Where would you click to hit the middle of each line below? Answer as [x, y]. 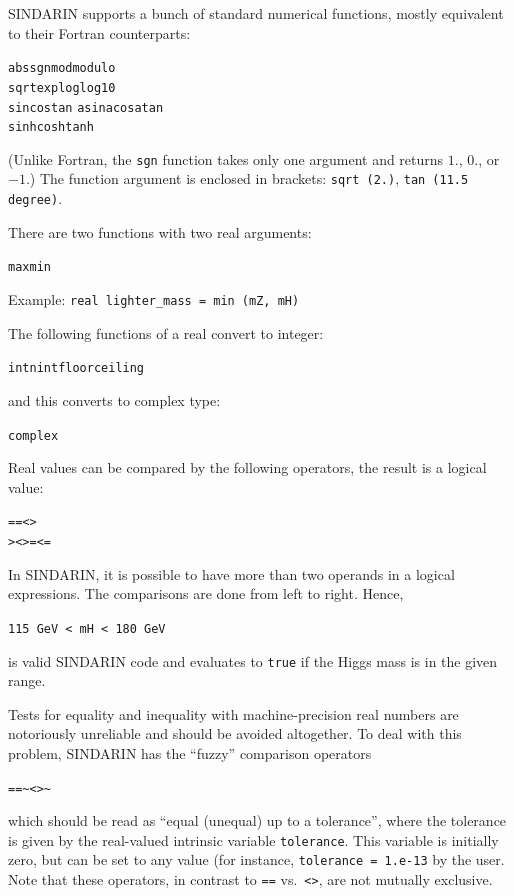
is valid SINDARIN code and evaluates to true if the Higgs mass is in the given [253, 660]
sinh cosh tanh [51, 127]
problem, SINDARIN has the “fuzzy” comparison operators [190, 752]
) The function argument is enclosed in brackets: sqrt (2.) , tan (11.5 [249, 178]
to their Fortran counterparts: [99, 32]
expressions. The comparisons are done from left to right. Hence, [206, 593]
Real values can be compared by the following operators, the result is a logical [247, 467]
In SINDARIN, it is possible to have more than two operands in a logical [231, 573]
